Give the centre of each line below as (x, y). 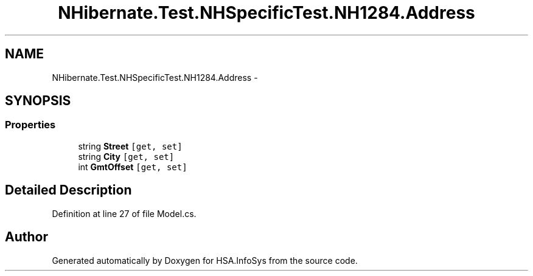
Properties (30, 125)
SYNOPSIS (38, 101)
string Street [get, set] (130, 146)
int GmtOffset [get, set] (133, 167)
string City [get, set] (126, 156)
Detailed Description (68, 190)
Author (26, 237)
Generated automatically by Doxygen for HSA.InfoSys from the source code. (205, 260)
